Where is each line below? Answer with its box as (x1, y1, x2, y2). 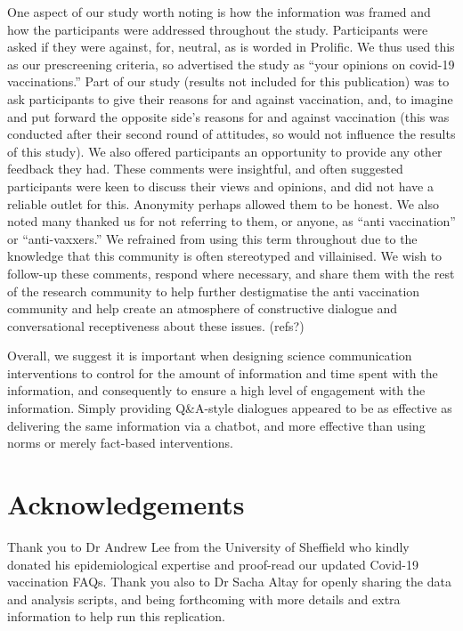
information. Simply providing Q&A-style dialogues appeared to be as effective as (7, 399, 452, 417)
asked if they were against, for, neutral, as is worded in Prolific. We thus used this (7, 37, 455, 56)
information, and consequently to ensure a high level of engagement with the (7, 381, 426, 400)
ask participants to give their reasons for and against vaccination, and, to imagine (7, 89, 453, 108)
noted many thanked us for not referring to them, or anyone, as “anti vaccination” (7, 212, 456, 231)
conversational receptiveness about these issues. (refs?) (7, 316, 305, 335)
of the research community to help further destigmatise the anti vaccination (7, 281, 420, 300)
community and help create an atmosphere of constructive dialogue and (7, 299, 398, 318)
